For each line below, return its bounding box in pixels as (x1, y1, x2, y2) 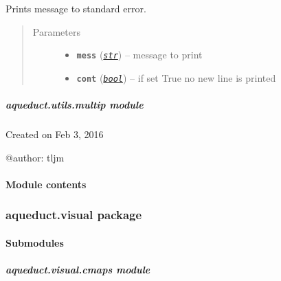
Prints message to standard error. (5, 1, 146, 15)
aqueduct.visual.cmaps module (5, 262, 150, 277)
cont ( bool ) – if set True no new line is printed (76, 70, 276, 85)
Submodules (5, 235, 64, 249)
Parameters (32, 24, 80, 38)
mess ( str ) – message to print (76, 47, 203, 62)
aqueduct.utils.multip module (5, 98, 144, 112)
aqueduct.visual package (5, 206, 142, 223)
